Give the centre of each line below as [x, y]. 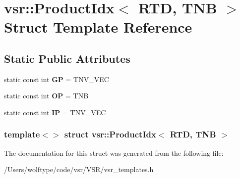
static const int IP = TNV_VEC [55, 112]
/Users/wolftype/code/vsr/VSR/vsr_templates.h [79, 169]
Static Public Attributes [67, 58]
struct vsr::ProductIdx [110, 134]
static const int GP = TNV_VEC [57, 79]
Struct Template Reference [98, 27]
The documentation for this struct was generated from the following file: [114, 153]
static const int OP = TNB [46, 96]
